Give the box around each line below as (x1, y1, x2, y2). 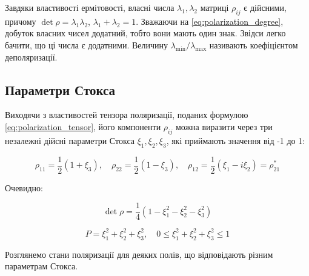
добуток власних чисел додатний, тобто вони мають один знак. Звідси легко (5, 27, 286, 39)
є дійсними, (244, 1, 287, 13)
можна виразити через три (175, 120, 273, 133)
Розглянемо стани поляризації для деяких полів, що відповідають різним (5, 248, 273, 260)
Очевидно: (5, 181, 43, 194)
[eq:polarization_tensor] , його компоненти (5, 120, 161, 133)
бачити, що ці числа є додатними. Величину (5, 38, 168, 51)
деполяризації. (5, 50, 58, 63)
